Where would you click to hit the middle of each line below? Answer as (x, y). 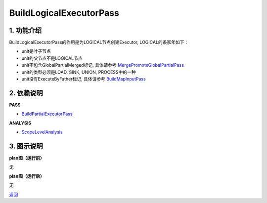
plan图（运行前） (27, 158)
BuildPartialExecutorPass (47, 114)
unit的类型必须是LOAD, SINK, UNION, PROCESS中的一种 (79, 72)
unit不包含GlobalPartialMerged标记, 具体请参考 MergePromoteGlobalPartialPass (103, 65)
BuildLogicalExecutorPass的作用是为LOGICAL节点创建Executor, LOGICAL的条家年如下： (99, 42)
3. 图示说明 (26, 146)
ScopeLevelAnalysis (42, 132)
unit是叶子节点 (36, 51)
